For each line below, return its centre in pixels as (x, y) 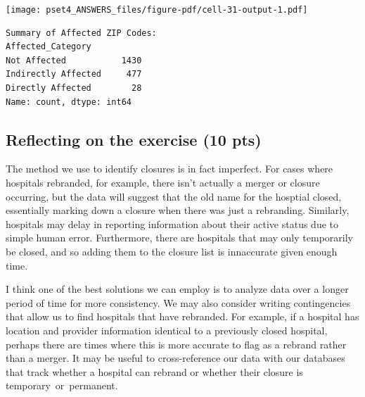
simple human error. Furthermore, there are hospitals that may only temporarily (179, 238)
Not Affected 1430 (74, 60)
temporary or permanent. (62, 385)
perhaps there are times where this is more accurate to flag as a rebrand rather (176, 344)
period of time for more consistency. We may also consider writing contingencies (178, 302)
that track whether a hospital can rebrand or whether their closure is (154, 371)
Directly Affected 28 (74, 88)
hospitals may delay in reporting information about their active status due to (172, 223)
